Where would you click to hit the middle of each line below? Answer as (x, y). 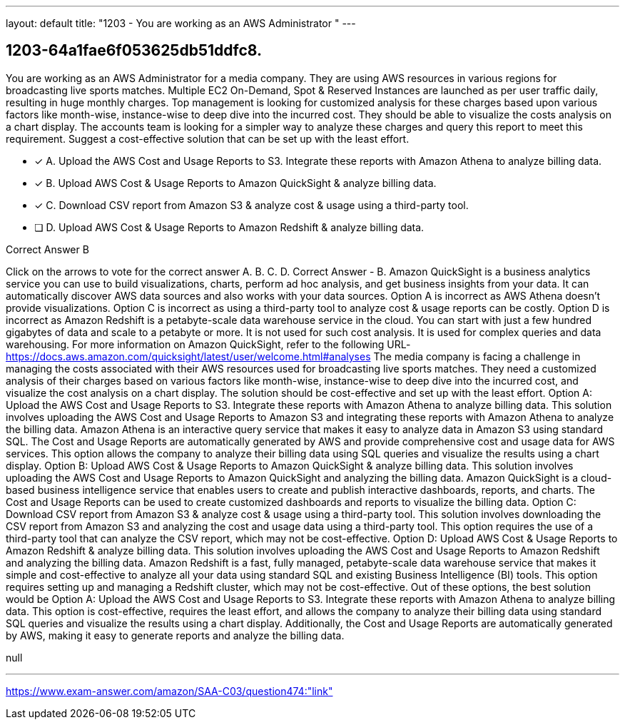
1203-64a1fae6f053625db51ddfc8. (134, 51)
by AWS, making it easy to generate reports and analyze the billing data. (175, 635)
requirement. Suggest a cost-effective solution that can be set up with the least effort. (208, 138)
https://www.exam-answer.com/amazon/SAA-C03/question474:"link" (169, 691)
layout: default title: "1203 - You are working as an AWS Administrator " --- (181, 23)
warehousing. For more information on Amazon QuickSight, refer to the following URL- (208, 344)
